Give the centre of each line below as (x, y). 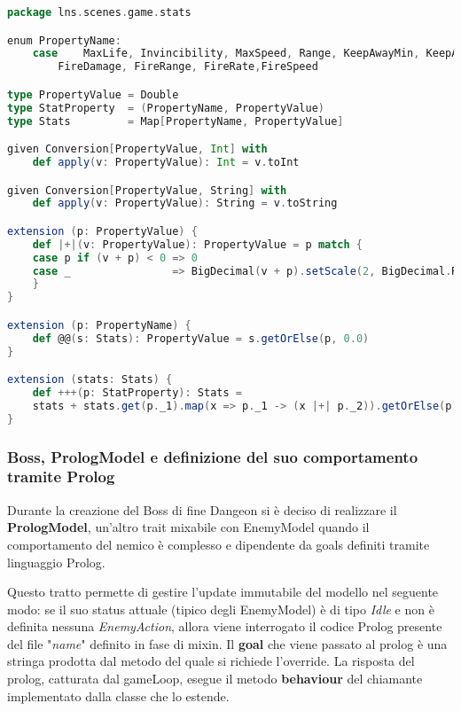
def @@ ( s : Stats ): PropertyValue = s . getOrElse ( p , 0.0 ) (201, 338)
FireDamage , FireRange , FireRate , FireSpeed (188, 67)
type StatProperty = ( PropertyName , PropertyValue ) (166, 108)
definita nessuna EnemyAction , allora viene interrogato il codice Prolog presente (225, 626)
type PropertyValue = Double (93, 94)
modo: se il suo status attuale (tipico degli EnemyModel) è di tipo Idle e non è (221, 609)
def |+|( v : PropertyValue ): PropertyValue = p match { (198, 244)
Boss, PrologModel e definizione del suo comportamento (213, 456)
